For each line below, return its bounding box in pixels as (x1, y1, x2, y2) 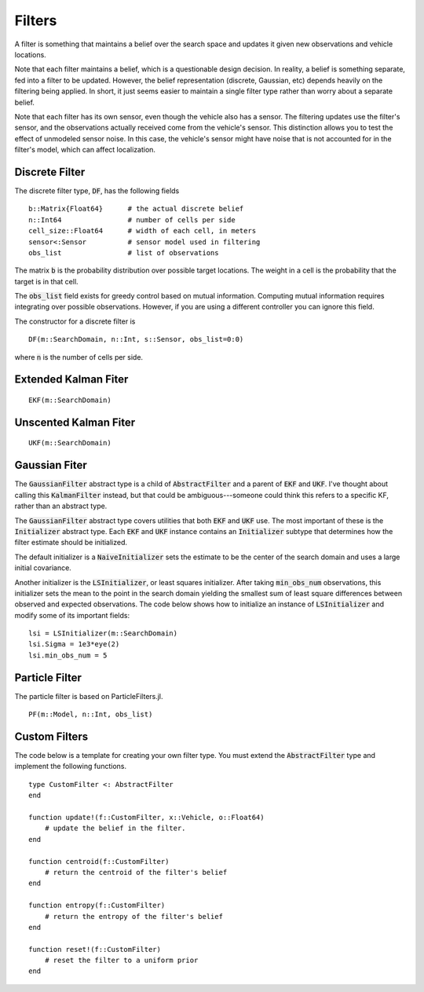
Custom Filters (14, 730, 89, 743)
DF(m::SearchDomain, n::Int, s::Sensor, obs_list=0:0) (28, 335, 244, 344)
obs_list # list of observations (28, 248, 219, 257)
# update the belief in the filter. (44, 824, 186, 833)
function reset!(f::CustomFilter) (28, 945, 161, 954)
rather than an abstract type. (14, 501, 108, 511)
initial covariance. (14, 563, 72, 573)
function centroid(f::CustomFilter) (28, 857, 170, 866)
